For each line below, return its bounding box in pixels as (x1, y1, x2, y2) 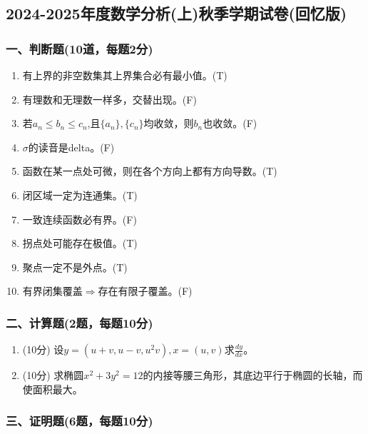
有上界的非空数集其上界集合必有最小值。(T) (22, 68, 228, 82)
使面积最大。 (22, 381, 83, 396)
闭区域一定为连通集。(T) (22, 187, 138, 202)
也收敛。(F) (203, 116, 257, 131)
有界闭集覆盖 (22, 283, 83, 298)
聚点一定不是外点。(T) (22, 259, 128, 274)
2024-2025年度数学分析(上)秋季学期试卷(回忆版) (6, 2, 347, 24)
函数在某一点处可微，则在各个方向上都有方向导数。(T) (22, 163, 277, 178)
